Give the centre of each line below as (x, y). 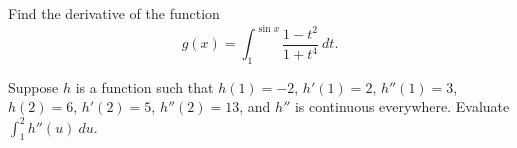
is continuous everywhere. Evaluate (402, 106)
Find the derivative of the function (114, 13)
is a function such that (144, 86)
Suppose (33, 86)
